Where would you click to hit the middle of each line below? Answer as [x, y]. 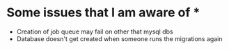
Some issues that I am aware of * [103, 13]
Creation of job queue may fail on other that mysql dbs [95, 32]
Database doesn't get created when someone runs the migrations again [119, 38]
